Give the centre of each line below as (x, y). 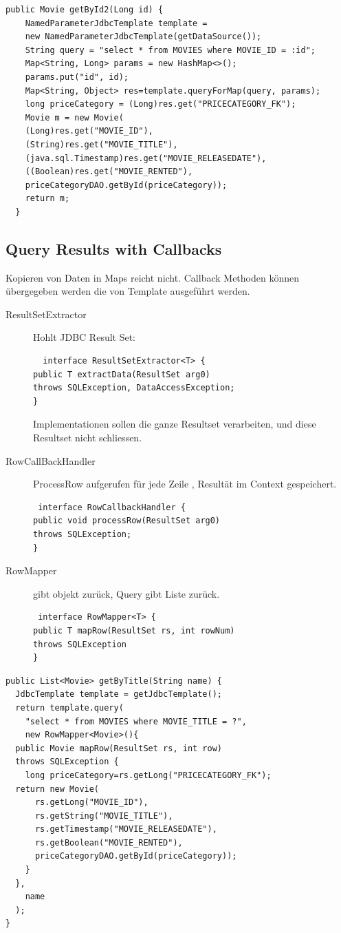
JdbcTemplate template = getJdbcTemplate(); (119, 694)
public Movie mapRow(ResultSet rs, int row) (119, 748)
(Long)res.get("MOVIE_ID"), (89, 131)
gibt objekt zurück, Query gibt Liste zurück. (126, 593)
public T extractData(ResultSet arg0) (122, 374)
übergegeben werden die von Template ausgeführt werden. (128, 291)
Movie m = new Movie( (74, 117)
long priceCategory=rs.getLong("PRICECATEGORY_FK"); (148, 775)
